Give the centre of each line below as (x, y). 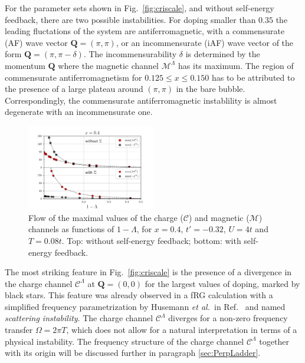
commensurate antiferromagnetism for (73, 77)
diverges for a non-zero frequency (228, 318)
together (274, 341)
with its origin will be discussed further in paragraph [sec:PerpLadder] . (133, 353)
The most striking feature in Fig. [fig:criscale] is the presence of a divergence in (148, 272)
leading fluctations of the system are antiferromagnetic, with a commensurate (145, 31)
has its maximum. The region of (236, 65)
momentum (25, 65)
